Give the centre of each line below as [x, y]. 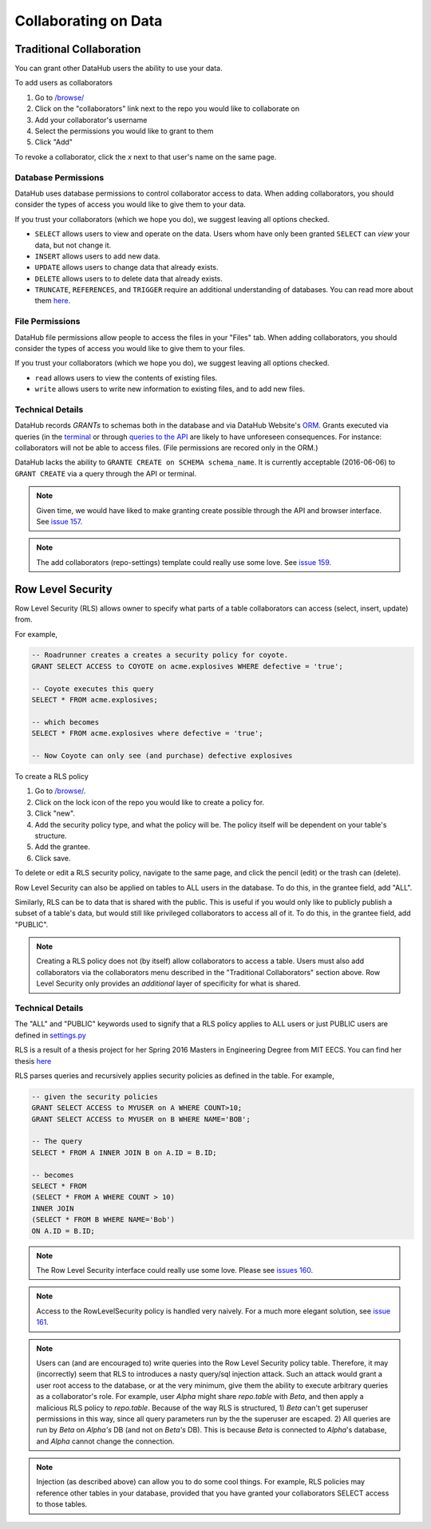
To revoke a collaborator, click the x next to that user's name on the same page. [146, 156]
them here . [53, 301]
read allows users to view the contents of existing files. [126, 377]
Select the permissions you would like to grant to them [124, 131]
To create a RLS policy [51, 776]
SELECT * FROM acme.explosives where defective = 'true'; [147, 733]
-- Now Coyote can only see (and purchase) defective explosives [162, 755]
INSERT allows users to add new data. [97, 256]
